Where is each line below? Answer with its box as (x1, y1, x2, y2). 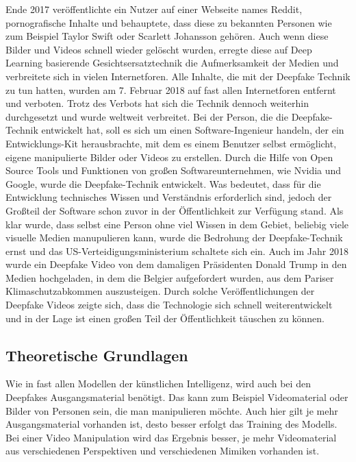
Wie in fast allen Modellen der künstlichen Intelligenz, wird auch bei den (5, 376, 311, 391)
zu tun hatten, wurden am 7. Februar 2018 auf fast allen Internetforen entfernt (5, 82, 336, 97)
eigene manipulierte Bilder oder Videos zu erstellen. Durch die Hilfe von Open (5, 149, 333, 164)
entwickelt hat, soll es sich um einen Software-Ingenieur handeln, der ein (41, 123, 344, 137)
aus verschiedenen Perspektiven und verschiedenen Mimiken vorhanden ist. (5, 443, 320, 458)
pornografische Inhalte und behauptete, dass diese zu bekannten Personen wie (5, 15, 332, 29)
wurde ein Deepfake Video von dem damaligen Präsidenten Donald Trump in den (5, 257, 347, 271)
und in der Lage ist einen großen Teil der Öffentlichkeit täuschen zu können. (5, 311, 325, 325)
